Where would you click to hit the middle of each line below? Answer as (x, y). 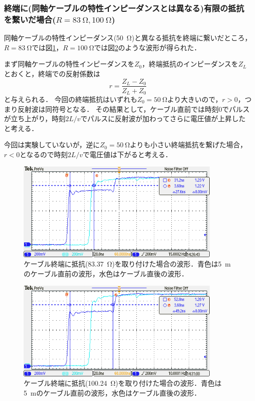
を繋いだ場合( (30, 19)
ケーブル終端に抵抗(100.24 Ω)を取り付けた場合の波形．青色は (123, 383)
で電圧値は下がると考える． (127, 154)
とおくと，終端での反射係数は (52, 73)
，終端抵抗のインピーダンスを (190, 64)
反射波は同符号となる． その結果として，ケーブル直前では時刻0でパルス (133, 109)
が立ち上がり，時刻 (35, 118)
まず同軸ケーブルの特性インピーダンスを (69, 64)
